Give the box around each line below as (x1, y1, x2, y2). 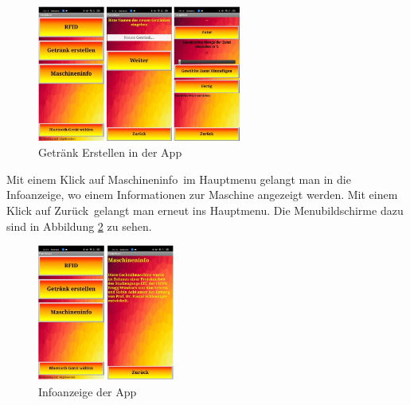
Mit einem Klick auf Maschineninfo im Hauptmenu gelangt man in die (6, 170, 351, 187)
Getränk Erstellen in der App (38, 144, 182, 161)
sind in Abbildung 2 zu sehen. (6, 217, 152, 234)
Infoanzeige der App (38, 383, 137, 399)
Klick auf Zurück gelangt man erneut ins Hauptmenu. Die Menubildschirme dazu (6, 201, 404, 218)
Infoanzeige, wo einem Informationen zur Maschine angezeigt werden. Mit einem (6, 186, 398, 203)
